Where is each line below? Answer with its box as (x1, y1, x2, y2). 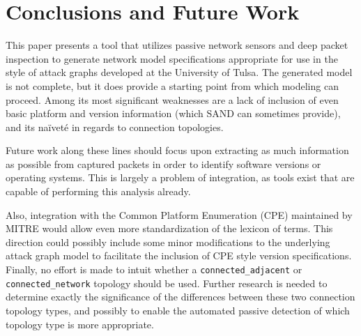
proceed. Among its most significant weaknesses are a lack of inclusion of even (6, 92, 339, 107)
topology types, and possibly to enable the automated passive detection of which (6, 303, 350, 317)
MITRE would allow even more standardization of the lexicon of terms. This (6, 221, 333, 236)
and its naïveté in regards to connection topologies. (6, 119, 224, 134)
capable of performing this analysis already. (6, 184, 191, 199)
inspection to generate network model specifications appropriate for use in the (6, 51, 338, 66)
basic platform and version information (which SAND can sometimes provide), (6, 106, 341, 121)
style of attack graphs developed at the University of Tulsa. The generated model (6, 65, 353, 79)
